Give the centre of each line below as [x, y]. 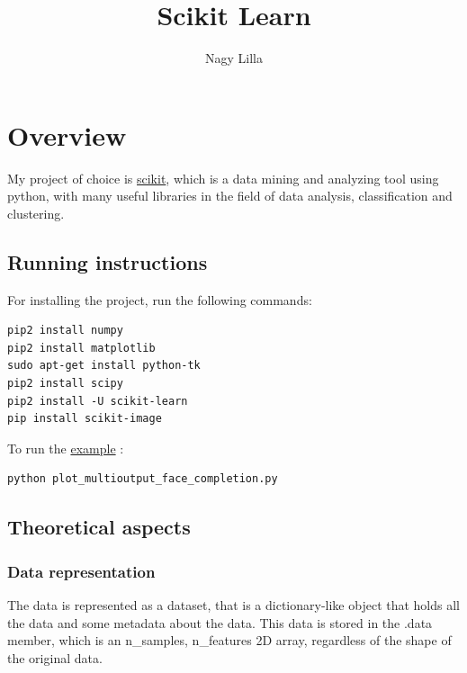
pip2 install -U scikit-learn [98, 401]
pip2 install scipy [65, 384]
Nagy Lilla [234, 58]
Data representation [81, 571]
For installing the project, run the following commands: [160, 299]
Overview [67, 135]
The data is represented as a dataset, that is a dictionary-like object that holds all [234, 604]
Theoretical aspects [99, 527]
